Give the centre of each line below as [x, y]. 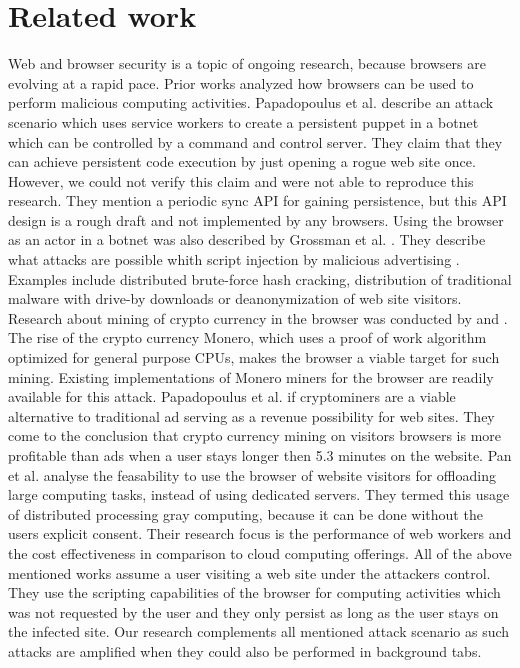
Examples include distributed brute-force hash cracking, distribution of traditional [260, 278]
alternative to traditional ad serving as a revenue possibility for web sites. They [251, 415]
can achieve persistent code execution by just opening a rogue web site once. [242, 161]
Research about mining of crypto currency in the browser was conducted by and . [258, 317]
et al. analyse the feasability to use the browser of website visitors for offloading [252, 474]
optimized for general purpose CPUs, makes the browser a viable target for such [254, 357]
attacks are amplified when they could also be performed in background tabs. [245, 650]
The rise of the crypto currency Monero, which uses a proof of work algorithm [247, 337]
